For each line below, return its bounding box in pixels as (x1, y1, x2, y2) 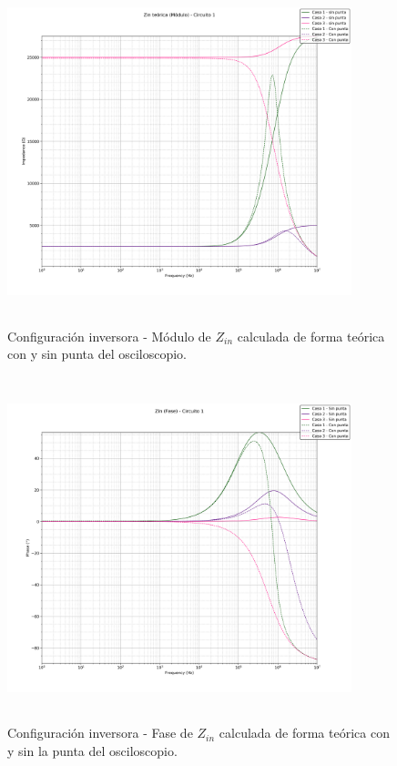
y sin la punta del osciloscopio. (7, 740, 178, 760)
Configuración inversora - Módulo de (7, 326, 211, 345)
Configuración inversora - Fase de (7, 723, 193, 742)
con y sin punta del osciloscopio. (7, 344, 188, 363)
